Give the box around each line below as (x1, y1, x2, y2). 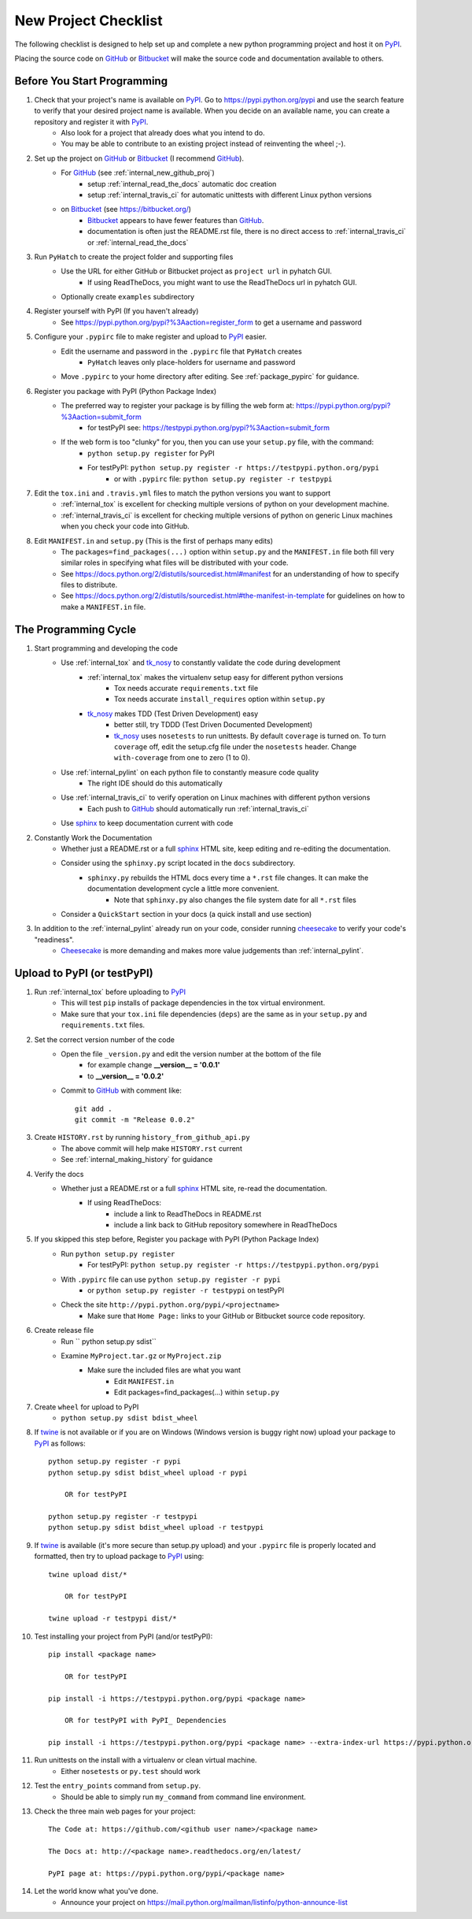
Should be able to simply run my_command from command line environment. (61, 1792, 307, 1802)
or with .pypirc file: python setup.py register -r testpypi (114, 473, 333, 484)
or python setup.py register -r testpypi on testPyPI (87, 1286, 285, 1295)
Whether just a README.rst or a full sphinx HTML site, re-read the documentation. (61, 1183, 328, 1193)
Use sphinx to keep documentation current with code (61, 818, 234, 828)
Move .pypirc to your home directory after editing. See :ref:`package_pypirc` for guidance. (61, 372, 360, 381)
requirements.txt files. (61, 1020, 146, 1030)
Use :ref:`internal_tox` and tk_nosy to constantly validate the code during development (61, 658, 341, 667)
